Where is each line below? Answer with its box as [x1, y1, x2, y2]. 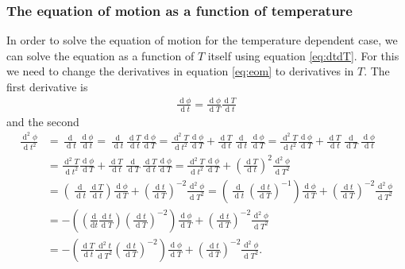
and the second [6, 113, 79, 129]
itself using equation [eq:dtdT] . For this [207, 47, 399, 63]
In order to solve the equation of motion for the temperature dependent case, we [6, 32, 398, 48]
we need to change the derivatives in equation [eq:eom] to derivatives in [6, 63, 354, 79]
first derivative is [6, 79, 88, 94]
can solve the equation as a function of [6, 47, 195, 63]
